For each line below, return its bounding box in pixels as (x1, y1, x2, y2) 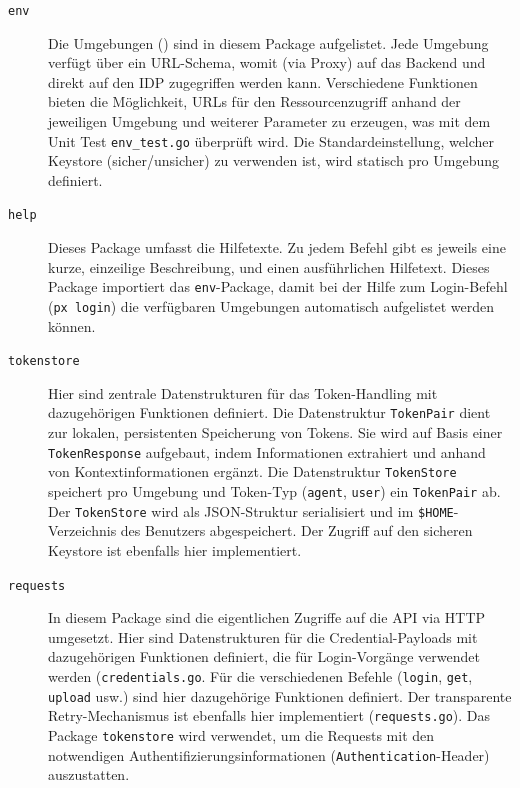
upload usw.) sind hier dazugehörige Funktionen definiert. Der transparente (48, 685, 512, 706)
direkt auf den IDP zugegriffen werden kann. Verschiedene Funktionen (48, 71, 478, 92)
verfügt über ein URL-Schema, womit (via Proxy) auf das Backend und (48, 52, 486, 73)
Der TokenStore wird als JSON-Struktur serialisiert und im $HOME (48, 500, 454, 521)
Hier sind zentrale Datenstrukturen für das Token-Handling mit (48, 382, 438, 403)
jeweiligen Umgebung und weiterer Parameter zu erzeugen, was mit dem (48, 111, 491, 132)
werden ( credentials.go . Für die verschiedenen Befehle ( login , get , (48, 665, 473, 686)
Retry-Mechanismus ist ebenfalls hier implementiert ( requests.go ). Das (48, 705, 491, 726)
